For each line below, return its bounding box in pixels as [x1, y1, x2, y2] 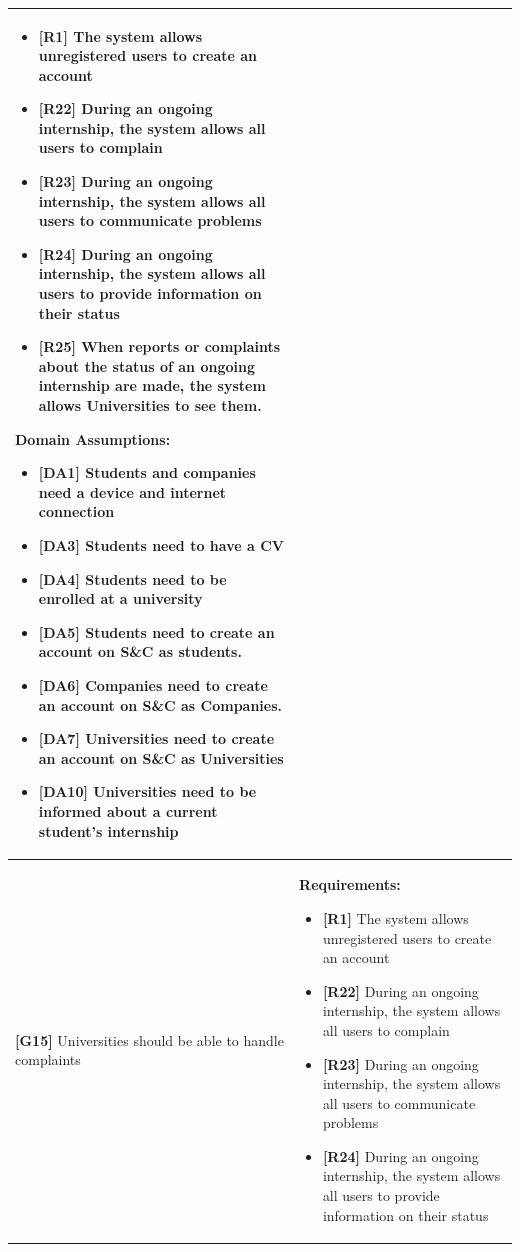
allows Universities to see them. [38, 395, 262, 415]
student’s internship [38, 820, 179, 841]
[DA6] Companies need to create [38, 674, 268, 695]
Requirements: [299, 874, 401, 895]
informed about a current [38, 800, 218, 821]
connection [38, 501, 115, 522]
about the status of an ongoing [38, 355, 255, 376]
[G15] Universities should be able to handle [15, 1029, 284, 1050]
